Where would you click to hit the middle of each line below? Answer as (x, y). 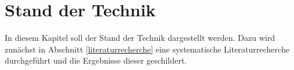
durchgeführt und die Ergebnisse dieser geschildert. (96, 60)
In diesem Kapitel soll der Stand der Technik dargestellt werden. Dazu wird (140, 38)
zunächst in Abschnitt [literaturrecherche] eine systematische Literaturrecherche (147, 49)
